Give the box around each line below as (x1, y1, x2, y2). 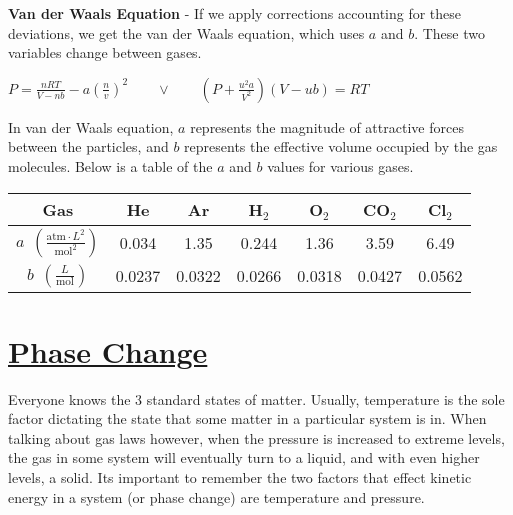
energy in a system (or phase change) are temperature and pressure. (8, 486, 425, 507)
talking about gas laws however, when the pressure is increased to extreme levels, (8, 427, 505, 448)
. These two (414, 22, 485, 43)
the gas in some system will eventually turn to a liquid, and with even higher (8, 447, 480, 468)
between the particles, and (8, 136, 169, 157)
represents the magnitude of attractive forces (190, 116, 464, 137)
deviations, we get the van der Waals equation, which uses (8, 22, 365, 43)
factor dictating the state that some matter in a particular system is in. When (8, 408, 487, 429)
